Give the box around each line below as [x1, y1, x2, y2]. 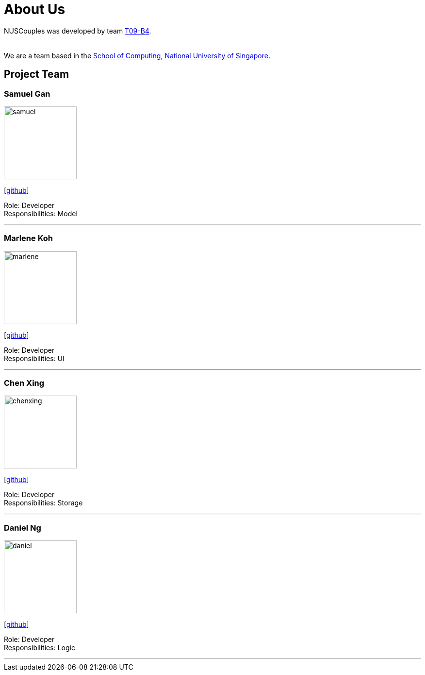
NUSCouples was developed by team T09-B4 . [4, 26, 151, 35]
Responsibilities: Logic [4, 643, 75, 652]
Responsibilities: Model [4, 209, 78, 218]
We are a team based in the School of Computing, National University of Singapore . [4, 51, 271, 60]
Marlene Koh [4, 233, 53, 243]
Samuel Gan [4, 88, 50, 99]
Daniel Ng [4, 522, 41, 533]
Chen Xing [4, 378, 45, 388]
